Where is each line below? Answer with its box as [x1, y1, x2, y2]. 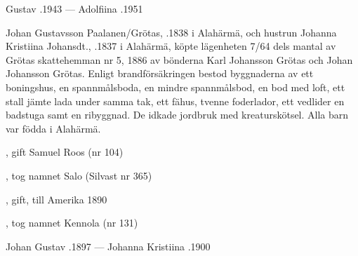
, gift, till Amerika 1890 [6, 191, 107, 206]
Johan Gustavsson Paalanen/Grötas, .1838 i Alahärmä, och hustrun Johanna [6, 25, 337, 39]
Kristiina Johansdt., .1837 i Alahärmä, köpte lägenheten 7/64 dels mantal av [6, 39, 336, 53]
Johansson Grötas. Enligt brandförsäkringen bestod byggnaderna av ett [6, 66, 314, 81]
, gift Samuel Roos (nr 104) [6, 144, 124, 159]
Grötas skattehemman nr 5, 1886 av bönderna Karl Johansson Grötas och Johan [6, 52, 353, 67]
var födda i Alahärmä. [6, 121, 101, 135]
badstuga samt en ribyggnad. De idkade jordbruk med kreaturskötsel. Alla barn [6, 107, 349, 122]
